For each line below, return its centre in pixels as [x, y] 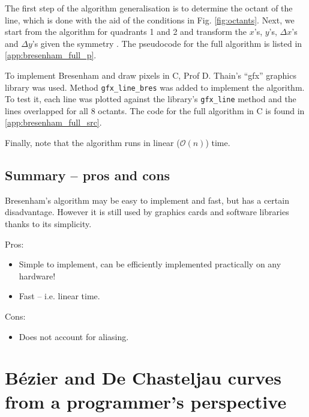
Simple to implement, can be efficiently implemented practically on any [150, 264]
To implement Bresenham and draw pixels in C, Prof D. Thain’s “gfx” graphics [151, 75]
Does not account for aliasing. [74, 336]
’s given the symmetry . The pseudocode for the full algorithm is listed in [167, 43]
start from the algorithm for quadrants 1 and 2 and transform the [126, 32]
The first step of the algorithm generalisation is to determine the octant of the [149, 8]
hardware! [37, 275]
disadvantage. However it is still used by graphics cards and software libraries [147, 212]
